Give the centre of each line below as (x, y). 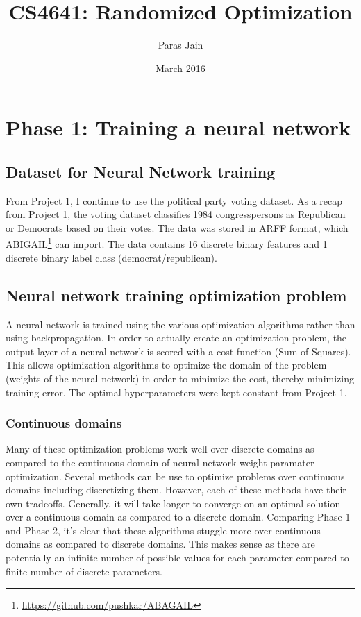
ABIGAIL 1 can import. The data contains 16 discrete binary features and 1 (167, 243)
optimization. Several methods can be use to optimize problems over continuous (175, 476)
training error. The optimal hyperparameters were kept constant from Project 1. (176, 392)
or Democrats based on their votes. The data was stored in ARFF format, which (177, 227)
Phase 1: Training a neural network (178, 127)
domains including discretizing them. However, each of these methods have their (176, 490)
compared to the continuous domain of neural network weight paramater (160, 462)
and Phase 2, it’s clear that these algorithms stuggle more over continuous (163, 530)
